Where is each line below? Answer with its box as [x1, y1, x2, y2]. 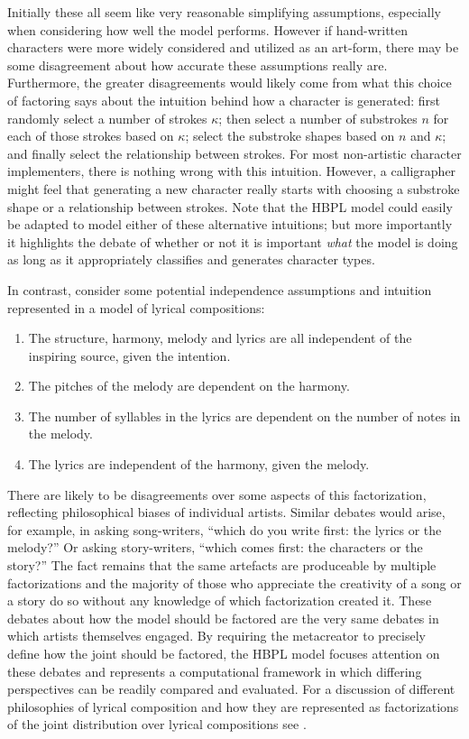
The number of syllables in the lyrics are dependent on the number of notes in [28, 406, 461, 425]
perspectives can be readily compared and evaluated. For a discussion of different [7, 679, 455, 698]
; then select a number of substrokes [218, 108, 418, 127]
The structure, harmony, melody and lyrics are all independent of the [28, 328, 412, 347]
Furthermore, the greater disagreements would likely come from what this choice [7, 73, 452, 92]
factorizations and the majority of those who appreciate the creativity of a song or [7, 573, 462, 592]
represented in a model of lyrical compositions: [7, 298, 265, 317]
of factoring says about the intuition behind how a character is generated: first [7, 90, 441, 109]
